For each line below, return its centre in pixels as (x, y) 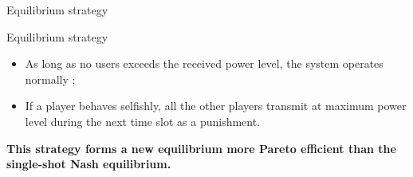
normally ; (50, 79)
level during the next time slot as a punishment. (143, 121)
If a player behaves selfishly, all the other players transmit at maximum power (216, 106)
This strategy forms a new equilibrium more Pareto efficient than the (201, 148)
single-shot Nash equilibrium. (89, 164)
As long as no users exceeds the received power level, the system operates (204, 63)
